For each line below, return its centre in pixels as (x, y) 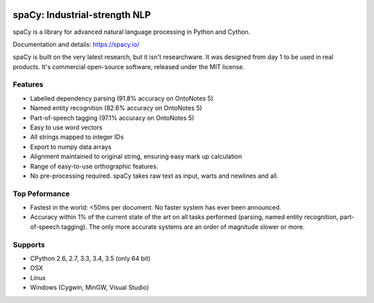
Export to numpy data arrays (71, 147)
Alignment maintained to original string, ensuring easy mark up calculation (136, 156)
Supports (29, 244)
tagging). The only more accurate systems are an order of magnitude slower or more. (183, 227)
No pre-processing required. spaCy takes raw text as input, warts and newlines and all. (154, 176)
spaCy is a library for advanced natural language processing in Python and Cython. (132, 32)
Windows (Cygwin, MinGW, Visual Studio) (89, 288)
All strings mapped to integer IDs (77, 137)
